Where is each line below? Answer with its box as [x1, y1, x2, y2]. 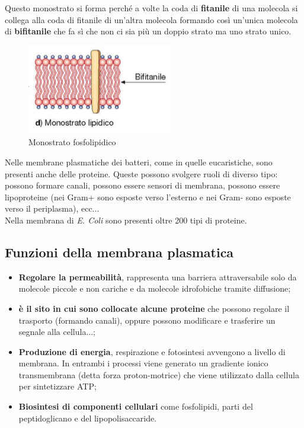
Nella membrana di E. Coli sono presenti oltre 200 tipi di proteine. [5, 213, 247, 226]
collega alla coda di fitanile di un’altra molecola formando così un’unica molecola [5, 13, 298, 25]
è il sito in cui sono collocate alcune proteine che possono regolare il [18, 302, 290, 314]
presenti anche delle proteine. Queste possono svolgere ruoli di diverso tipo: [5, 167, 278, 180]
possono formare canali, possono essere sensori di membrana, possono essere [5, 179, 280, 191]
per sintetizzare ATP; [18, 380, 97, 392]
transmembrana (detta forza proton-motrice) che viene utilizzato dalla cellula [18, 368, 299, 381]
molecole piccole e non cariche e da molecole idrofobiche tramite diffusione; [18, 282, 291, 295]
